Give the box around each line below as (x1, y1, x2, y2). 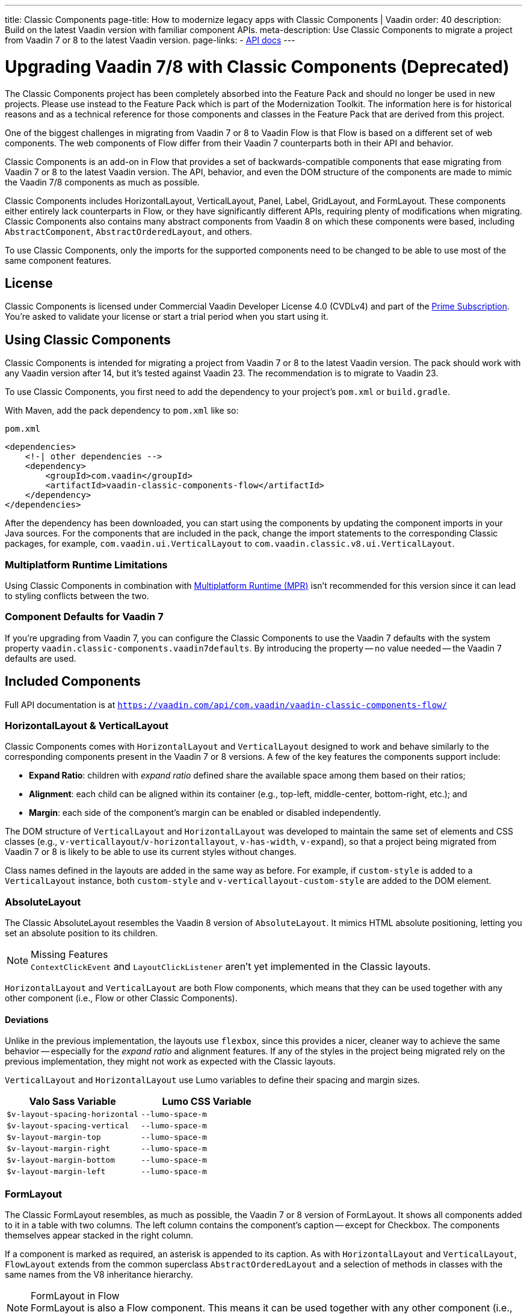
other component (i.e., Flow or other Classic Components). (5, 993, 238, 1004)
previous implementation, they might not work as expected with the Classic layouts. (5, 1056, 336, 1067)
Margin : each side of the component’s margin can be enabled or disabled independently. (29, 807, 381, 818)
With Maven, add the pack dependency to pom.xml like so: (5, 405, 239, 416)
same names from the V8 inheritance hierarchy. (5, 1269, 193, 1279)
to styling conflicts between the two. (5, 590, 149, 601)
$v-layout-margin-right (7, 1144, 111, 1154)
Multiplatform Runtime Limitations (5, 558, 168, 571)
